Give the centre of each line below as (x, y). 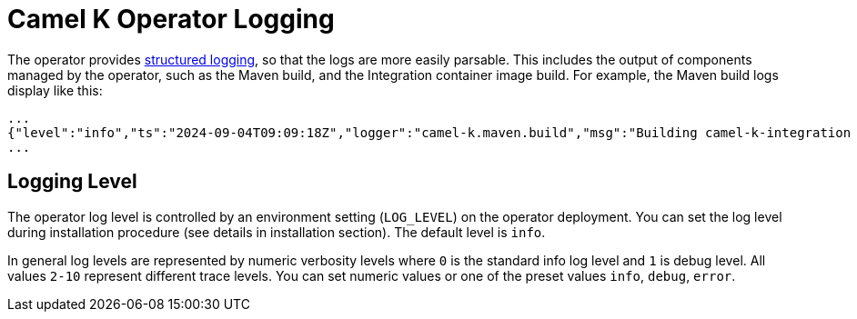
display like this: (55, 90)
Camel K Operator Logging (171, 19)
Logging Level (72, 182)
